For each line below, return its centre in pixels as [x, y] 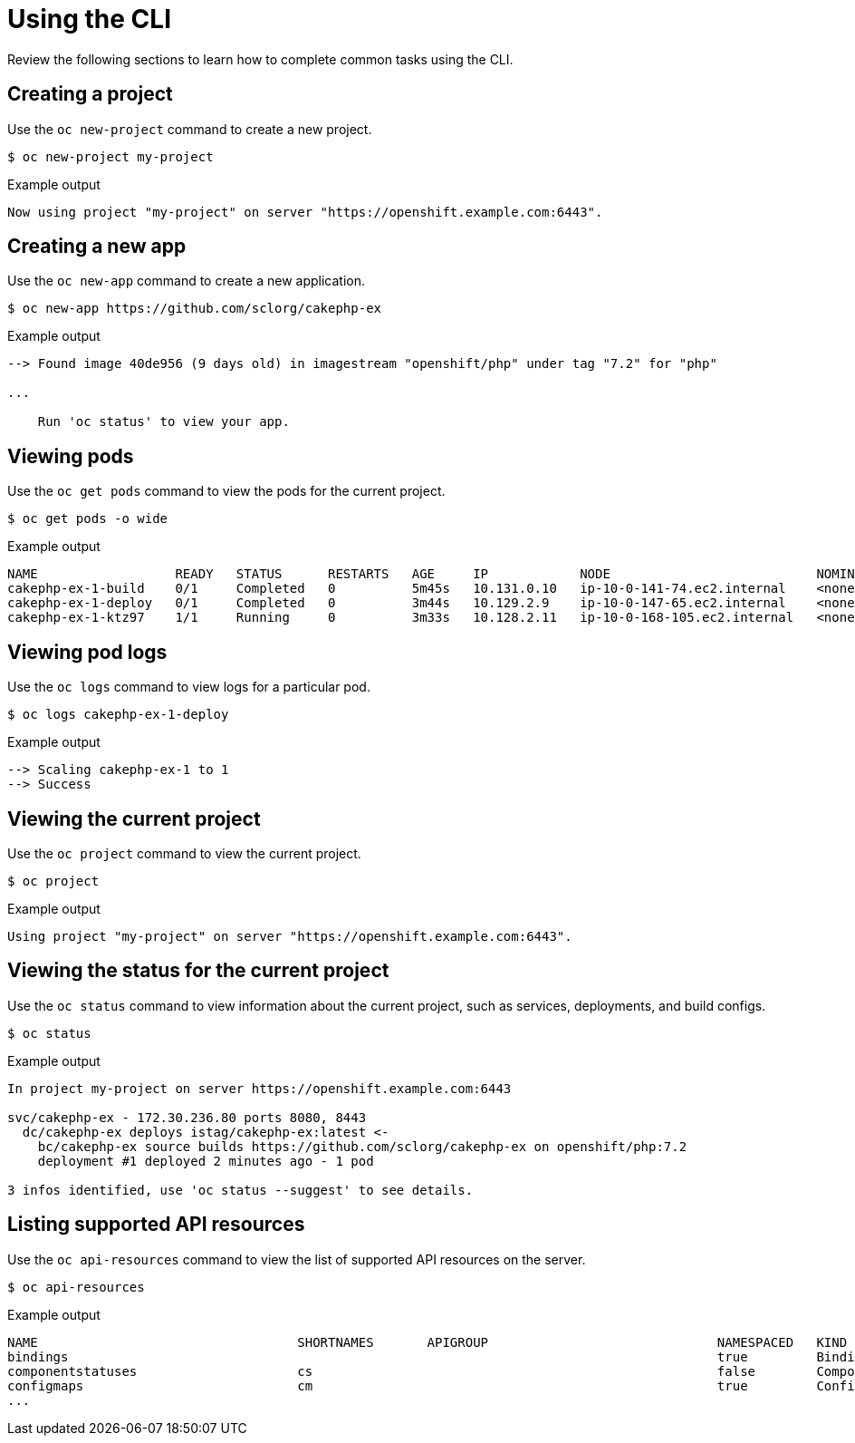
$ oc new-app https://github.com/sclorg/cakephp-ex [195, 309]
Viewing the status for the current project [198, 971]
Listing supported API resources [156, 1225]
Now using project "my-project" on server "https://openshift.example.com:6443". [305, 212]
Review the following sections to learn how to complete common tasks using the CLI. [260, 59]
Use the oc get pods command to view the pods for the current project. [226, 491]
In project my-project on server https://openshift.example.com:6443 [259, 1088]
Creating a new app [97, 247]
